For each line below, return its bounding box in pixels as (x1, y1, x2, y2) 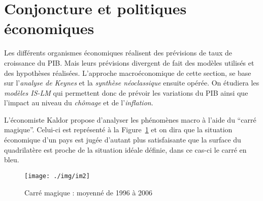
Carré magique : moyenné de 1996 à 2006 (24, 187, 153, 197)
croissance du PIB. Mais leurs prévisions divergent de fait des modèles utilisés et (4, 57, 254, 68)
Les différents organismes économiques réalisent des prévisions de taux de (4, 47, 232, 58)
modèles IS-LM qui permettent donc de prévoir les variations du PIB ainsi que (4, 87, 248, 98)
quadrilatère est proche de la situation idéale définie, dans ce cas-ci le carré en (4, 144, 247, 155)
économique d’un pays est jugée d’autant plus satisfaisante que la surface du (4, 134, 241, 145)
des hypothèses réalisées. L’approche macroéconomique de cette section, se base (4, 67, 251, 78)
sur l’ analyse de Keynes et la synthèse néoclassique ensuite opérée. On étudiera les (4, 77, 259, 88)
